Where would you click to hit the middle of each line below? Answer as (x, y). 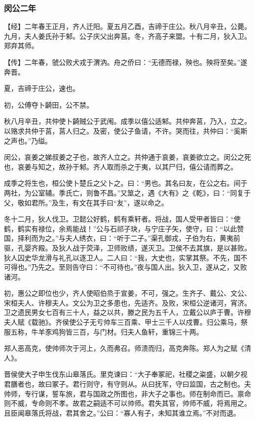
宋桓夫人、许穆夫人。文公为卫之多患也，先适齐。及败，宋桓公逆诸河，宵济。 (127, 302)
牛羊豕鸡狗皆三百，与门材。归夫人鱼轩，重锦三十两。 (117, 331)
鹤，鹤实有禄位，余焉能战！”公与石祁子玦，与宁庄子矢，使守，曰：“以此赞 (124, 228)
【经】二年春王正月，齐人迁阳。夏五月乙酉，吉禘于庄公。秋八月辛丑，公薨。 (127, 26)
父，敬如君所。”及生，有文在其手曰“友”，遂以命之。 (86, 202)
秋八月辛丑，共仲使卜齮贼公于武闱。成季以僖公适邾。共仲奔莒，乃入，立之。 (127, 121)
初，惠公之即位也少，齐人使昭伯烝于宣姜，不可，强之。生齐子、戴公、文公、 (127, 293)
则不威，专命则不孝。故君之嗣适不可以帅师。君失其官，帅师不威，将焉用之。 (127, 403)
